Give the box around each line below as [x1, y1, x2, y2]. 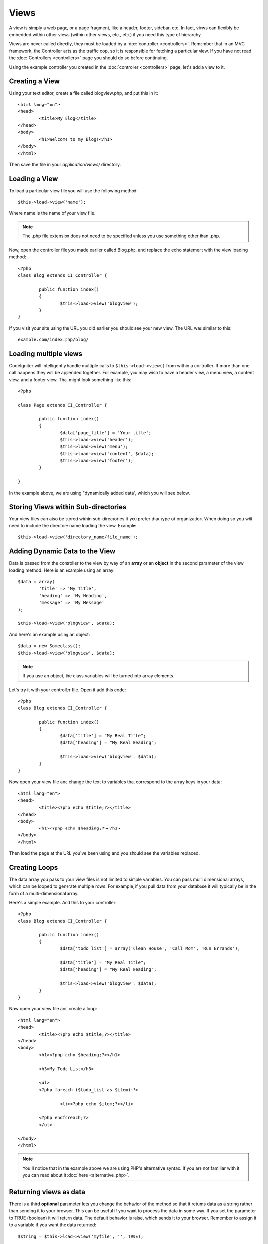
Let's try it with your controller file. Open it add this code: [9, 687, 126, 693]
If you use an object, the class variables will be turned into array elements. [22, 673, 175, 679]
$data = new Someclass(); [18, 643, 81, 649]
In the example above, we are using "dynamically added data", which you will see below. [9, 490, 190, 496]
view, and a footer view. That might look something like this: [9, 376, 132, 383]
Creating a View [9, 77, 60, 86]
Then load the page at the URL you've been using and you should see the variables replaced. [9, 850, 200, 856]
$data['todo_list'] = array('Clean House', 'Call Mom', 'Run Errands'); [60, 946, 241, 951]
